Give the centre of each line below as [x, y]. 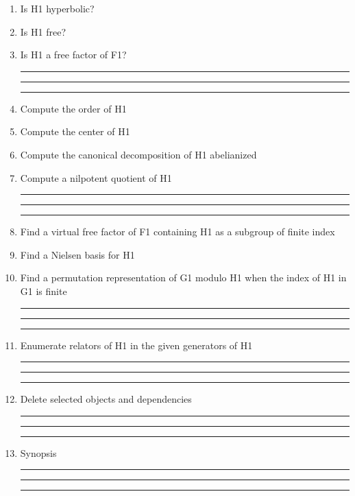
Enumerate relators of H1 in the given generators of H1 [136, 345]
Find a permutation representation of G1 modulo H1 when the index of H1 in [183, 277]
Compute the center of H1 [75, 131]
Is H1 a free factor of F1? [73, 55]
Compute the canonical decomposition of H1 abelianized [138, 154]
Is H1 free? [43, 31]
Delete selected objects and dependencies [106, 399]
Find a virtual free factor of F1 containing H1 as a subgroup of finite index [177, 232]
